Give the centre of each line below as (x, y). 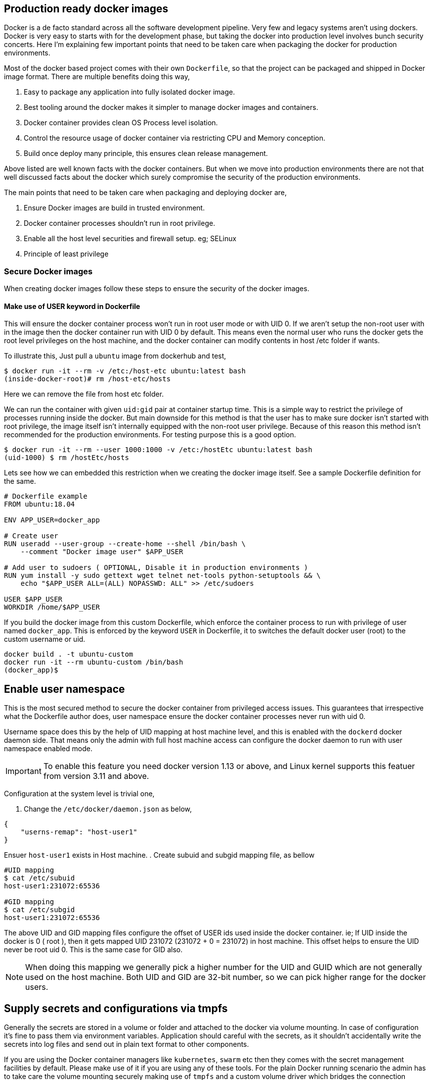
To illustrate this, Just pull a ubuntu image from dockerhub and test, (115, 356)
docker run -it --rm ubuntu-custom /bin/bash (94, 662)
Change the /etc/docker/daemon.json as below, (108, 809)
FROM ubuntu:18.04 (40, 504)
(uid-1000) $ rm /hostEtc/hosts (66, 458)
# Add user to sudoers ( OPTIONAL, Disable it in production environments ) (156, 568)
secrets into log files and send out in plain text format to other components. (127, 1044)
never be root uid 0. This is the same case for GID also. (93, 950)
